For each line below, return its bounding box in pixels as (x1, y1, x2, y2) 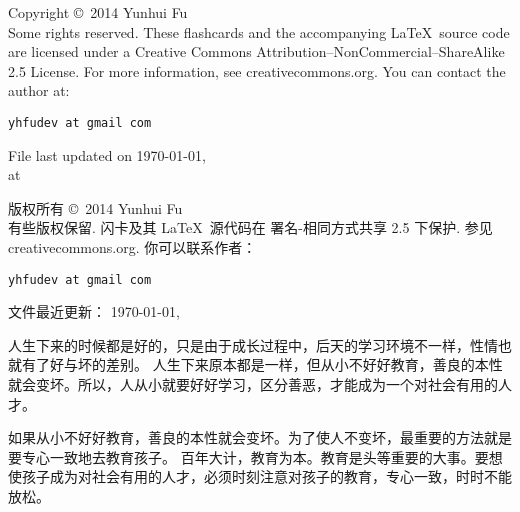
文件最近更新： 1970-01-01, (8, 301, 180, 322)
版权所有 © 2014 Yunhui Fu (8, 197, 183, 218)
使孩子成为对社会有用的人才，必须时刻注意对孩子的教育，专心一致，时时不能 (8, 466, 512, 487)
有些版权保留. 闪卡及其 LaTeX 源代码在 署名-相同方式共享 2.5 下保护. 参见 (8, 217, 493, 238)
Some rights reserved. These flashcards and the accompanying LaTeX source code (8, 21, 510, 42)
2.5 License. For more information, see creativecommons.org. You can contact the (8, 60, 506, 81)
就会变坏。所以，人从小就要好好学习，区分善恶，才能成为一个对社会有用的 (8, 374, 498, 395)
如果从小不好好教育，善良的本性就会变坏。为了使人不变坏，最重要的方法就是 (8, 427, 512, 448)
